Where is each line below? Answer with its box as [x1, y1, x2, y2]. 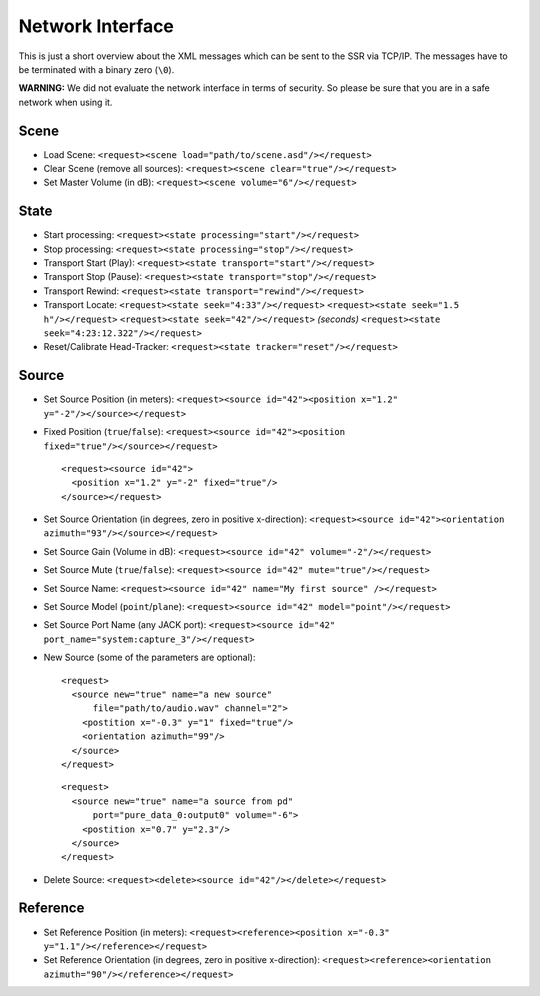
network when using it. [18, 96, 113, 108]
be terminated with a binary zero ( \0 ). [18, 63, 175, 75]
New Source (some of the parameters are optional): [43, 651, 256, 664]
